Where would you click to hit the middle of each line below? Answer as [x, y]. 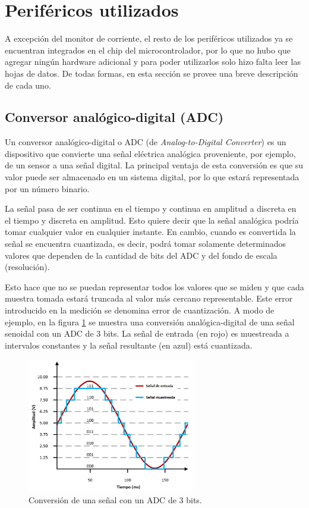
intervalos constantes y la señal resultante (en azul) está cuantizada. [129, 345]
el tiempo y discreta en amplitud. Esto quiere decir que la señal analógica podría [152, 220]
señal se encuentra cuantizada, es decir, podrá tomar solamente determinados [146, 244]
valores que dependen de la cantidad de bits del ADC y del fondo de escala [141, 255]
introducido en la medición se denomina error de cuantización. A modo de [140, 310]
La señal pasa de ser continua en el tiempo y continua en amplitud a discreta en [151, 208]
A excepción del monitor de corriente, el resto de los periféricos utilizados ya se [149, 38]
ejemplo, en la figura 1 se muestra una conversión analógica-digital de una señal [150, 322]
